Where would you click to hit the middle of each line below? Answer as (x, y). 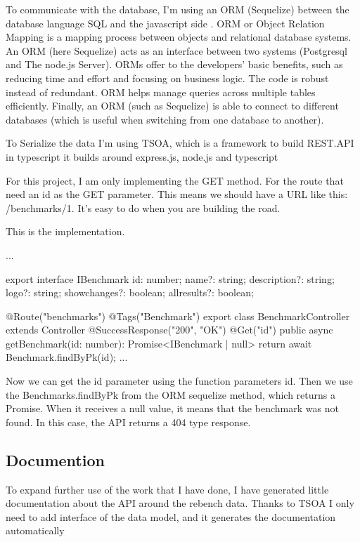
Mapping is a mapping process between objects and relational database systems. (179, 37)
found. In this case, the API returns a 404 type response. (128, 422)
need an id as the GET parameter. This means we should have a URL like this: (177, 194)
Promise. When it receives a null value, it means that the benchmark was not (172, 408)
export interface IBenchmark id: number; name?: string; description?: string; (170, 278)
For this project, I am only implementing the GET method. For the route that (175, 180)
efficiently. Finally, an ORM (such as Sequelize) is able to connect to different (172, 106)
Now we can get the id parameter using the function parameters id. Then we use (179, 381)
